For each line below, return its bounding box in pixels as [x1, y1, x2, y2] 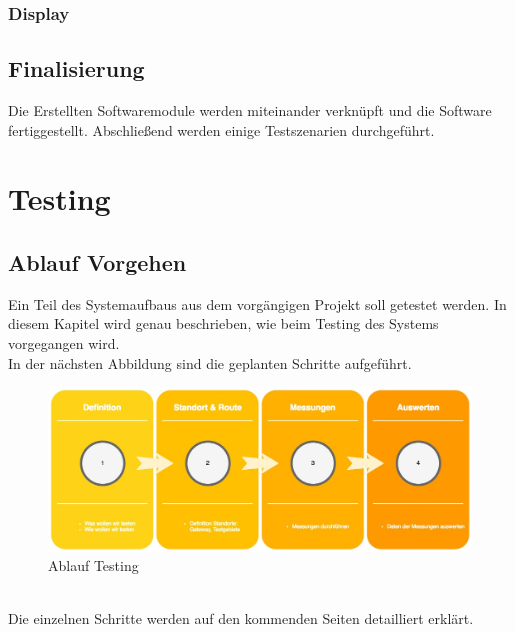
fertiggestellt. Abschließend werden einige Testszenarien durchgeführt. [8, 119, 435, 140]
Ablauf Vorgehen [8, 247, 187, 277]
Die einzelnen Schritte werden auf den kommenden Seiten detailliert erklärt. [8, 608, 474, 629]
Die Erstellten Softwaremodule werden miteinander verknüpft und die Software [8, 100, 492, 121]
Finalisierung [8, 53, 145, 84]
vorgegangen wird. [8, 333, 120, 353]
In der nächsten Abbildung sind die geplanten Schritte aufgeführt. [8, 352, 412, 373]
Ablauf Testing [48, 555, 139, 576]
